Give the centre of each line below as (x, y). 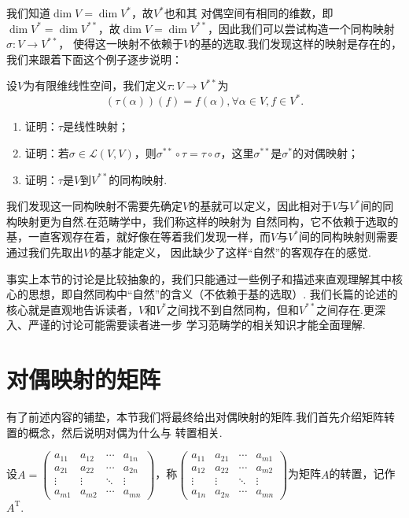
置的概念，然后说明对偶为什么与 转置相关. (114, 432)
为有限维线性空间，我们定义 (96, 85)
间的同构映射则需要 (349, 237)
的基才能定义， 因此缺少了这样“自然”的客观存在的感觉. (230, 252)
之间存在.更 (346, 309)
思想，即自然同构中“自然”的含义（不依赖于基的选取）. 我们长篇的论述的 (213, 294)
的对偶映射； (326, 153)
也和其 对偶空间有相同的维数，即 (249, 13)
